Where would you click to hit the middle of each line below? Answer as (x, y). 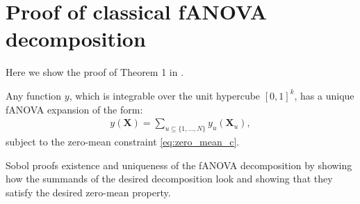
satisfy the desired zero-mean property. (88, 192)
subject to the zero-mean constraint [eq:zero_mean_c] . (123, 141)
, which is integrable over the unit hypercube (165, 95)
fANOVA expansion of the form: (74, 109)
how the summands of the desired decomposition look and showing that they (169, 179)
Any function (34, 95)
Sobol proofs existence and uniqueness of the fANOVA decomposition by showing (179, 165)
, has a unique (324, 95)
